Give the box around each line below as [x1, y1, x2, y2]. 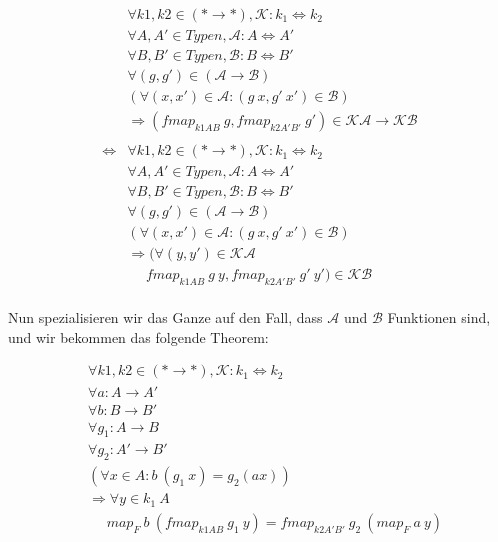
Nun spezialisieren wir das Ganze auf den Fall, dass [8, 307, 323, 328]
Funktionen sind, [387, 307, 491, 328]
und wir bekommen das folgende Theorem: [8, 326, 269, 347]
